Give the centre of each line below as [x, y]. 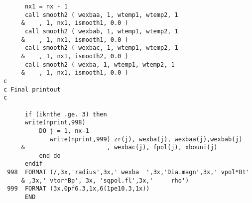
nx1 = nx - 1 [46, 6]
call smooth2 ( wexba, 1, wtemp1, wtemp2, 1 [100, 64]
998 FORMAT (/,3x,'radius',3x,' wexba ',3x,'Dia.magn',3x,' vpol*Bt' [128, 172]
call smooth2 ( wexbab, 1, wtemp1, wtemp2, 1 [101, 31]
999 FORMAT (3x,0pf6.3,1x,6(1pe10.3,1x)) [78, 189]
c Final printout [32, 89]
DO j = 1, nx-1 [64, 131]
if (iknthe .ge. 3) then [66, 114]
